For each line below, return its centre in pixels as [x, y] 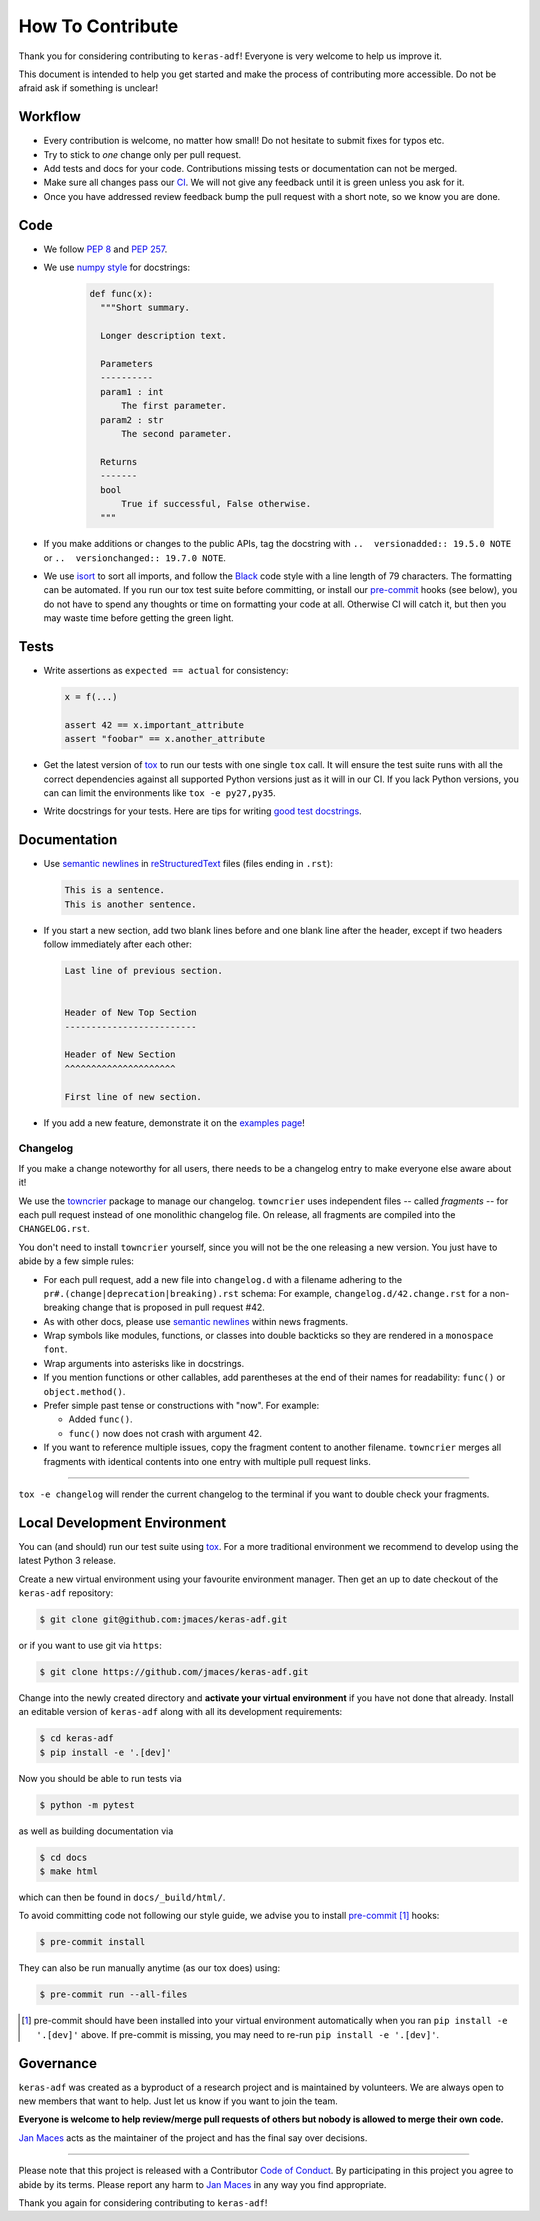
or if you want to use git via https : [90, 1646]
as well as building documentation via [96, 1831]
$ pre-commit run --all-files [113, 1994]
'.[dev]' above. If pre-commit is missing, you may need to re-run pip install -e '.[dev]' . [238, 2034]
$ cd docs [63, 1857]
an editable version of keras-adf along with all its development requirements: [180, 1712]
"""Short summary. [145, 308]
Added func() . [101, 1419]
